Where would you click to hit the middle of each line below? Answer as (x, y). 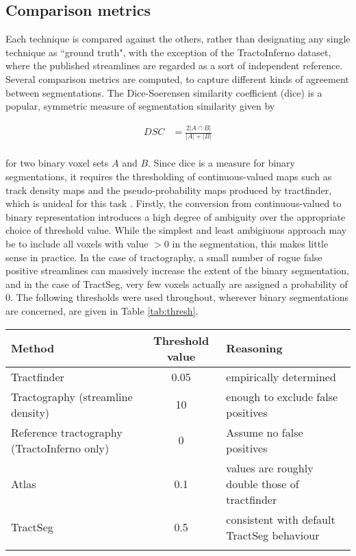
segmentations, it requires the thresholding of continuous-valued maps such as (169, 177)
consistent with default (281, 519)
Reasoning (254, 348)
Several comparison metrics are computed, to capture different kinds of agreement (177, 78)
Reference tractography (67, 432)
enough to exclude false (282, 396)
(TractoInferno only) (60, 448)
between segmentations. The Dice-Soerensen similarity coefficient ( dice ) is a (164, 92)
